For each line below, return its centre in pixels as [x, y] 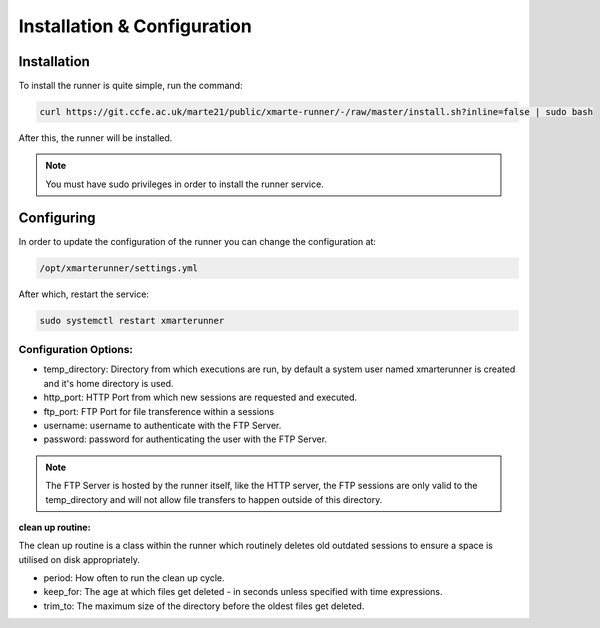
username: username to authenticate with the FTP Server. [162, 425]
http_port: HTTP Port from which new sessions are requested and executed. [200, 397]
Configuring [57, 217]
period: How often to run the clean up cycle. [134, 578]
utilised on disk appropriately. [79, 559]
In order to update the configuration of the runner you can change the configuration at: [197, 241]
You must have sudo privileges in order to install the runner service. [184, 184]
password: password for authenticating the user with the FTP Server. [185, 439]
